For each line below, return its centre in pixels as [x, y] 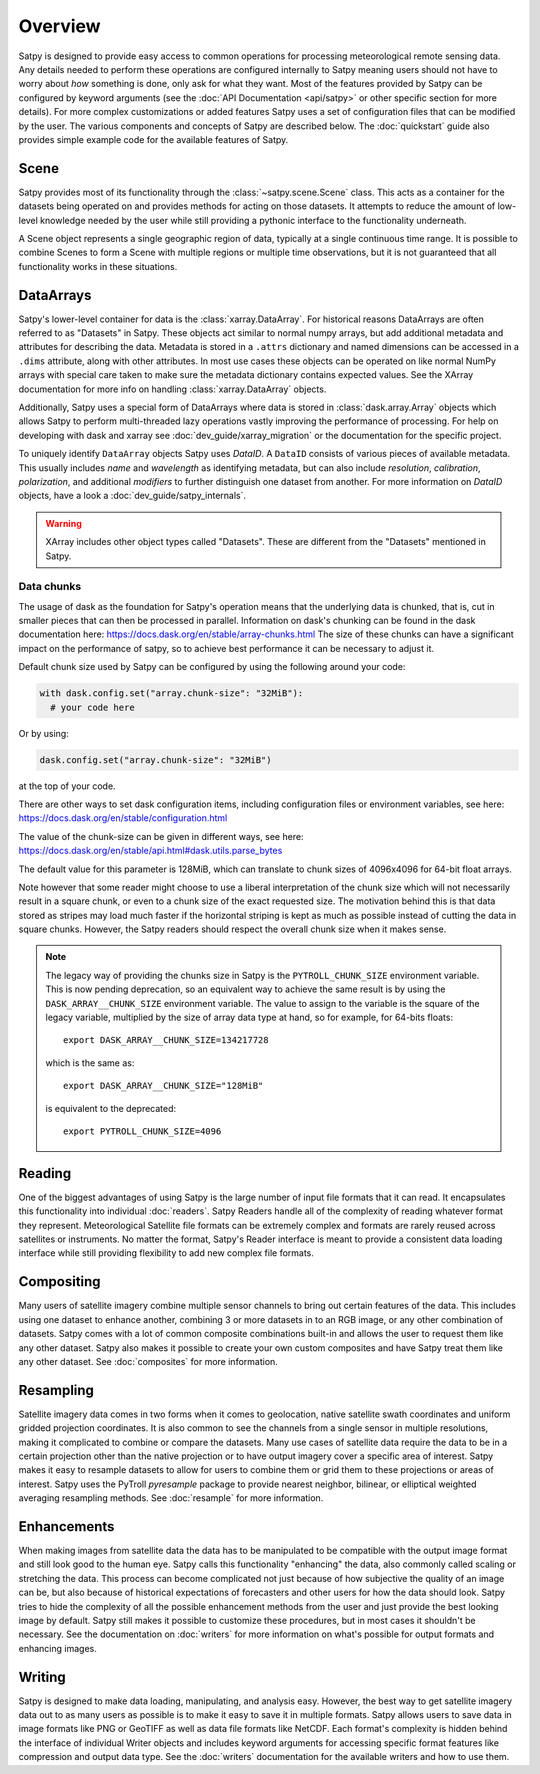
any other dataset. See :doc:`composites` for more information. [148, 1361]
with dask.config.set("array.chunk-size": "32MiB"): [171, 693]
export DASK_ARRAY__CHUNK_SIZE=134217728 [166, 1040]
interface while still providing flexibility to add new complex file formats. [166, 1253]
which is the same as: [90, 1062]
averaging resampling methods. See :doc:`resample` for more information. [171, 1498]
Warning [63, 523]
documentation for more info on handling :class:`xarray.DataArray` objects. [172, 389]
